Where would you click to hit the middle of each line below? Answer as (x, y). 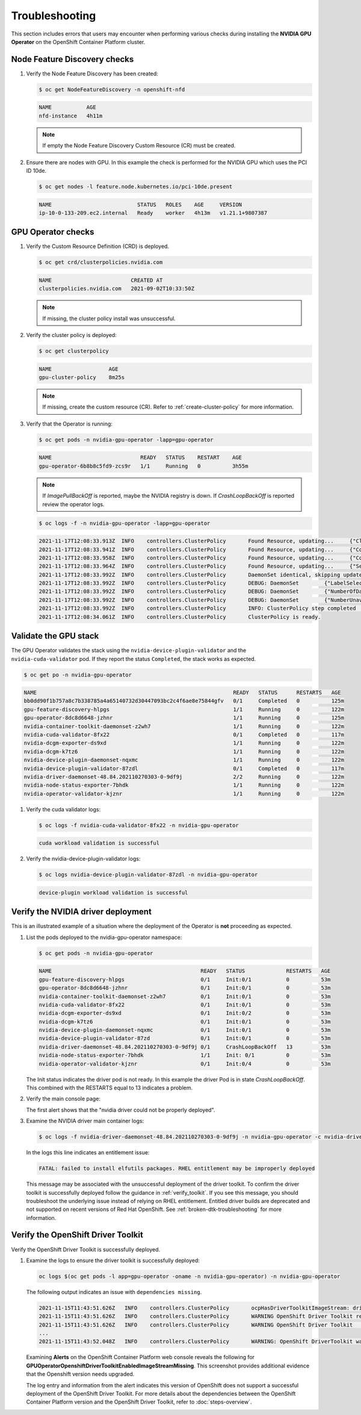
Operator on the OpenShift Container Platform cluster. (78, 42)
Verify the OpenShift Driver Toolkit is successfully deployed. (86, 1249)
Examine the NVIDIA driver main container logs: (85, 1121)
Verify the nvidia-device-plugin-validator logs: (83, 859)
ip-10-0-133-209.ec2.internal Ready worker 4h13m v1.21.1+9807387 (153, 213)
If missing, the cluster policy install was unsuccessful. (109, 318)
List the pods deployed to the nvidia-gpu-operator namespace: (104, 937)
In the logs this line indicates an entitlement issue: (88, 1153)
